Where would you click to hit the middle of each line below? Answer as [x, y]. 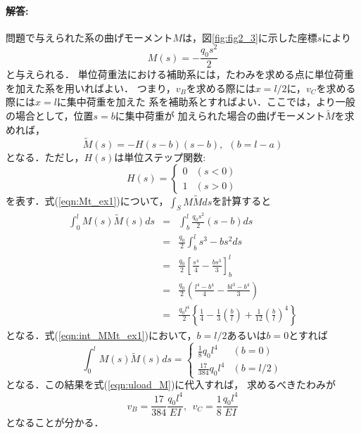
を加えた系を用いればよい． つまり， [91, 88]
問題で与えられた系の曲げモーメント [89, 37]
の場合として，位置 [50, 116]
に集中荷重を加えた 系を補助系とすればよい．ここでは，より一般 [206, 102]
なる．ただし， [50, 157]
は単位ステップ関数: [160, 157]
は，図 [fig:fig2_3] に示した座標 [250, 37]
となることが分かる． [55, 422]
